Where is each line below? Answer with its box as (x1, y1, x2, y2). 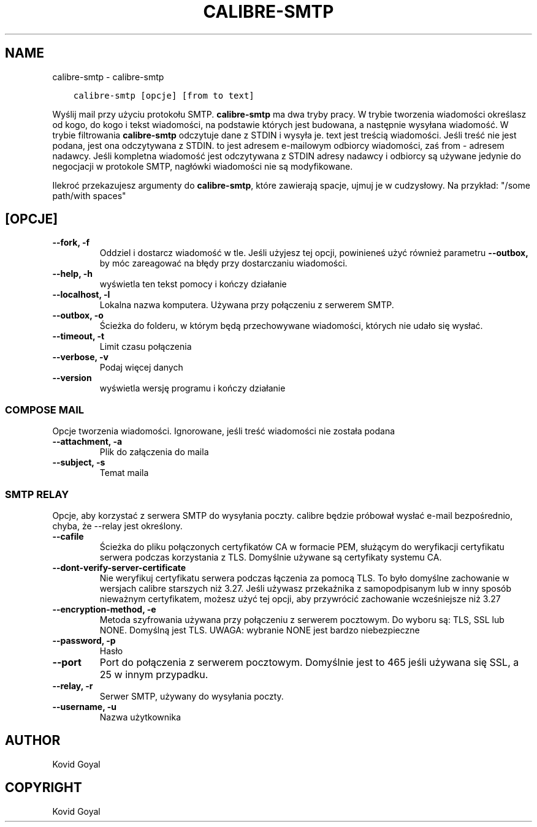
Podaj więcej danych (99, 362, 183, 373)
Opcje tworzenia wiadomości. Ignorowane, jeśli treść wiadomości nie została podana (52, 426, 395, 437)
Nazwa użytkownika (99, 711, 181, 722)
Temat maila (99, 467, 149, 478)
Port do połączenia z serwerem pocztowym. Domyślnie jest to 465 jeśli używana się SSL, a (99, 655, 519, 668)
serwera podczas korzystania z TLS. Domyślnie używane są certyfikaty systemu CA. (99, 551, 442, 562)
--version (52, 372, 92, 383)
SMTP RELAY (5, 488, 69, 500)
